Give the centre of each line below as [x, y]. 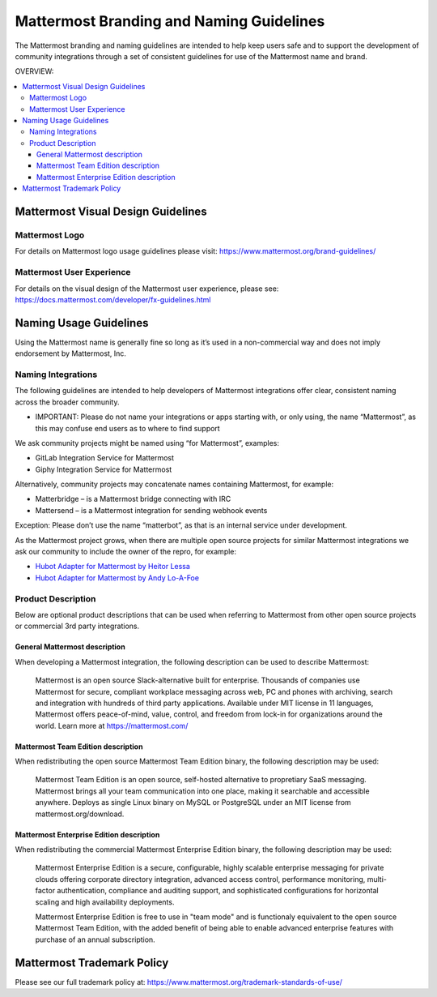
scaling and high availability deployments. [105, 902]
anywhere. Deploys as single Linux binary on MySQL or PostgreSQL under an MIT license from [193, 802]
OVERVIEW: [34, 71]
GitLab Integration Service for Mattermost [104, 458]
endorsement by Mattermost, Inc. [71, 353]
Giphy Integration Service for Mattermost [104, 469]
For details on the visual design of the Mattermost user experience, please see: [147, 289]
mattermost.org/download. [80, 814]
